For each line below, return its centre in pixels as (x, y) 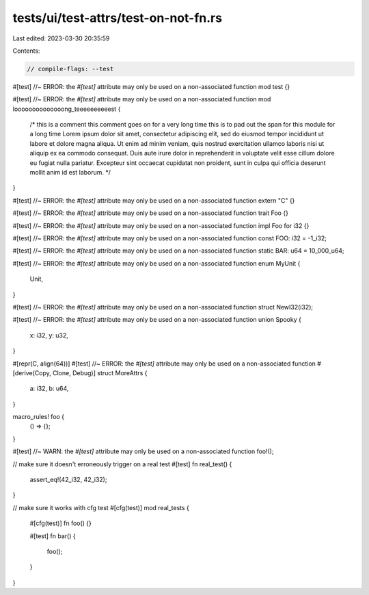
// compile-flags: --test (70, 69)
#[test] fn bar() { (53, 536)
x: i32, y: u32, (49, 335)
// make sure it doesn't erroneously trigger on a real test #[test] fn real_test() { (122, 464)
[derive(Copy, (32, 372)
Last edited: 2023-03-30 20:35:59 (61, 38)
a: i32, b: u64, (49, 389)
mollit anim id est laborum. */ (70, 173)
